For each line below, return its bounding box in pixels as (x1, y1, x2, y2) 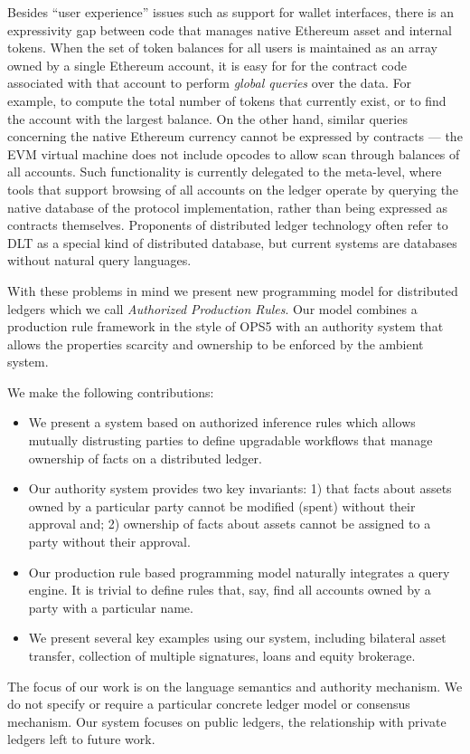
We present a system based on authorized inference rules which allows (28, 413, 416, 432)
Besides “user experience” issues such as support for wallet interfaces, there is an (7, 3, 454, 21)
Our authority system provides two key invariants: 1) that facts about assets (28, 479, 452, 498)
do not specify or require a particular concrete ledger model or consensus (7, 694, 410, 713)
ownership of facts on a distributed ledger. (28, 448, 262, 467)
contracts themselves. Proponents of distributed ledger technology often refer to (7, 215, 448, 234)
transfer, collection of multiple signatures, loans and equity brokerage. (28, 646, 416, 664)
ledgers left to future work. (7, 730, 155, 749)
